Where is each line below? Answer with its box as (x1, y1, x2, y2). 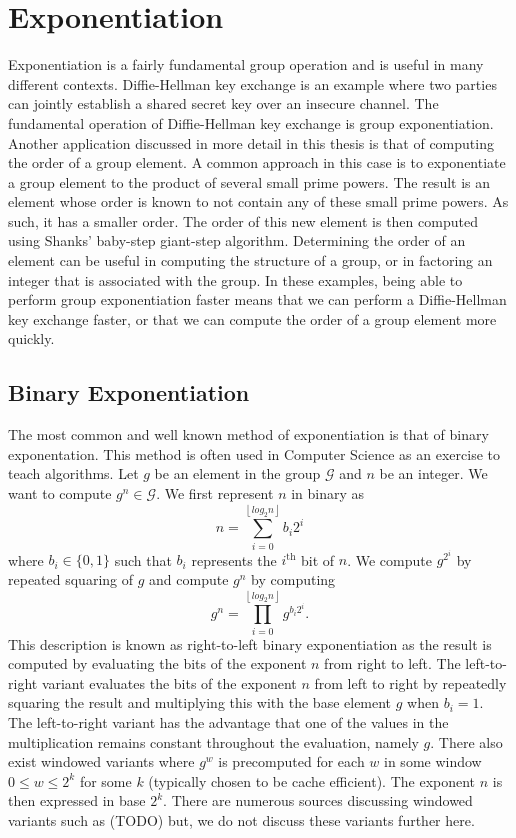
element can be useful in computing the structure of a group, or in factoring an (8, 250, 493, 271)
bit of (301, 549, 335, 570)
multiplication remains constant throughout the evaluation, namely (8, 731, 419, 752)
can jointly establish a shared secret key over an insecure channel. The (8, 93, 439, 114)
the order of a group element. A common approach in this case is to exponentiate (8, 152, 506, 173)
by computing (251, 568, 336, 589)
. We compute (347, 549, 432, 570)
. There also (430, 731, 503, 752)
